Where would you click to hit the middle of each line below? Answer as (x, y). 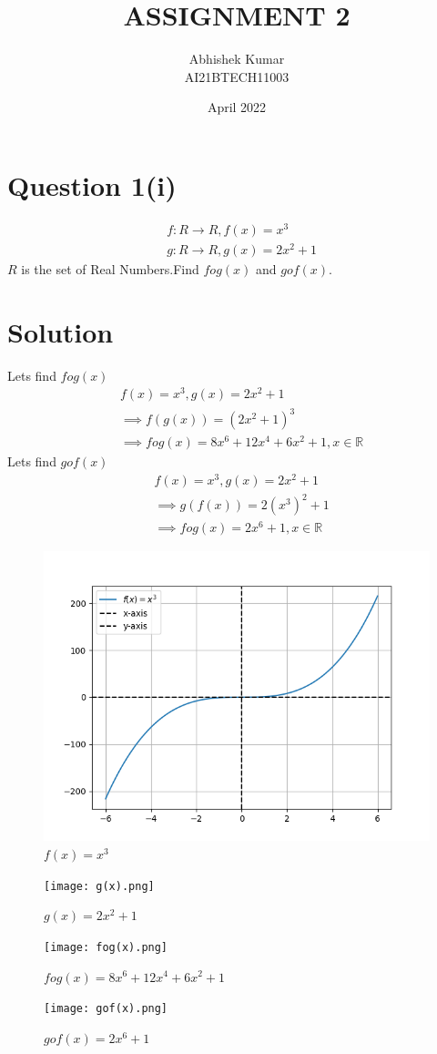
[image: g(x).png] (99, 886)
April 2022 (237, 107)
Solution (61, 331)
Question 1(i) (92, 184)
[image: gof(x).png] (106, 1009)
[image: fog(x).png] (106, 947)
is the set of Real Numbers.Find (110, 269)
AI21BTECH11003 (237, 76)
